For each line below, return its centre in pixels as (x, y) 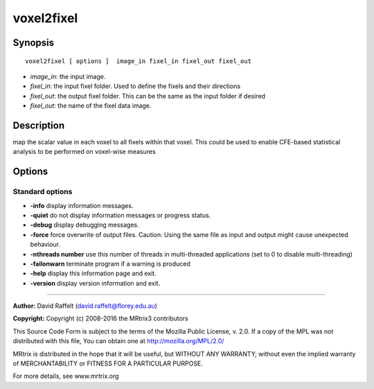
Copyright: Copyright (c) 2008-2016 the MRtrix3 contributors (100, 318)
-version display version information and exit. (95, 283)
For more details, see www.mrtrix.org (66, 376)
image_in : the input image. (68, 76)
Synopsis (34, 43)
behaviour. (45, 244)
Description (39, 125)
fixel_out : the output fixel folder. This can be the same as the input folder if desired (148, 96)
